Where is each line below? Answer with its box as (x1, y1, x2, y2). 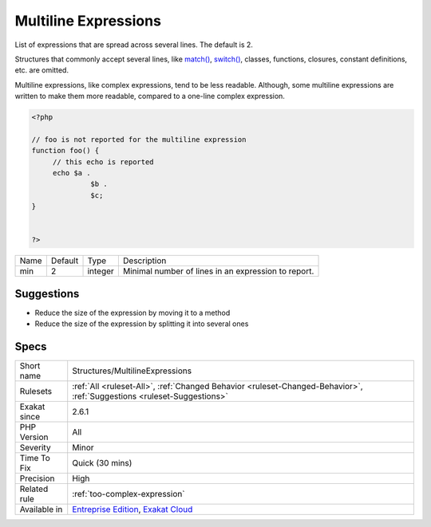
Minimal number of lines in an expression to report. (122, 265, 314, 277)
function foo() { (31, 146, 100, 155)
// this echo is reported (52, 157, 155, 167)
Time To (19, 453, 51, 464)
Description (122, 255, 167, 266)
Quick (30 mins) (72, 458, 132, 469)
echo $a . (52, 168, 91, 178)
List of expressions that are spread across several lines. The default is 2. (14, 40, 253, 49)
